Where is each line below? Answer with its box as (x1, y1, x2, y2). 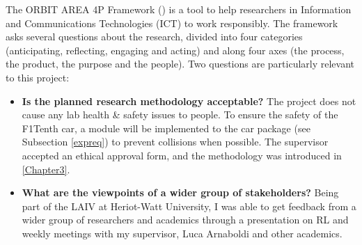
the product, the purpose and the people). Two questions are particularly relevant (6, 56, 355, 71)
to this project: (6, 70, 70, 84)
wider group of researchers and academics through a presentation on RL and (22, 212, 349, 227)
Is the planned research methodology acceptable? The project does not (22, 93, 356, 108)
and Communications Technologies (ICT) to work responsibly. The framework (6, 15, 338, 30)
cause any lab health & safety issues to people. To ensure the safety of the (22, 107, 338, 122)
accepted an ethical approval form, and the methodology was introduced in (22, 148, 342, 162)
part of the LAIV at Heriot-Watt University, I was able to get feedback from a (22, 198, 356, 213)
